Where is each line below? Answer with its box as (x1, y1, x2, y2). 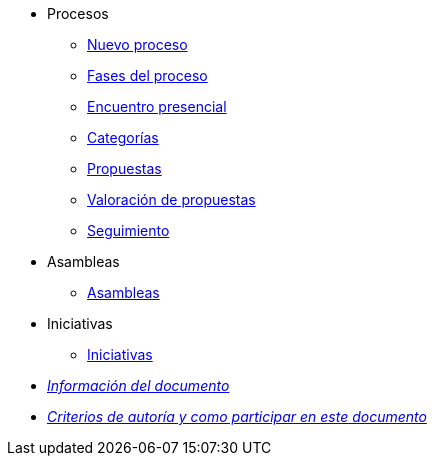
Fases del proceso (87, 67, 208, 84)
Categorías (87, 129, 159, 146)
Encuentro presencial (87, 98, 227, 115)
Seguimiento (87, 222, 170, 239)
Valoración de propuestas (87, 191, 256, 208)
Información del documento (47, 377, 230, 394)
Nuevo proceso (87, 36, 188, 53)
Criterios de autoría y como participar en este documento (47, 408, 427, 425)
